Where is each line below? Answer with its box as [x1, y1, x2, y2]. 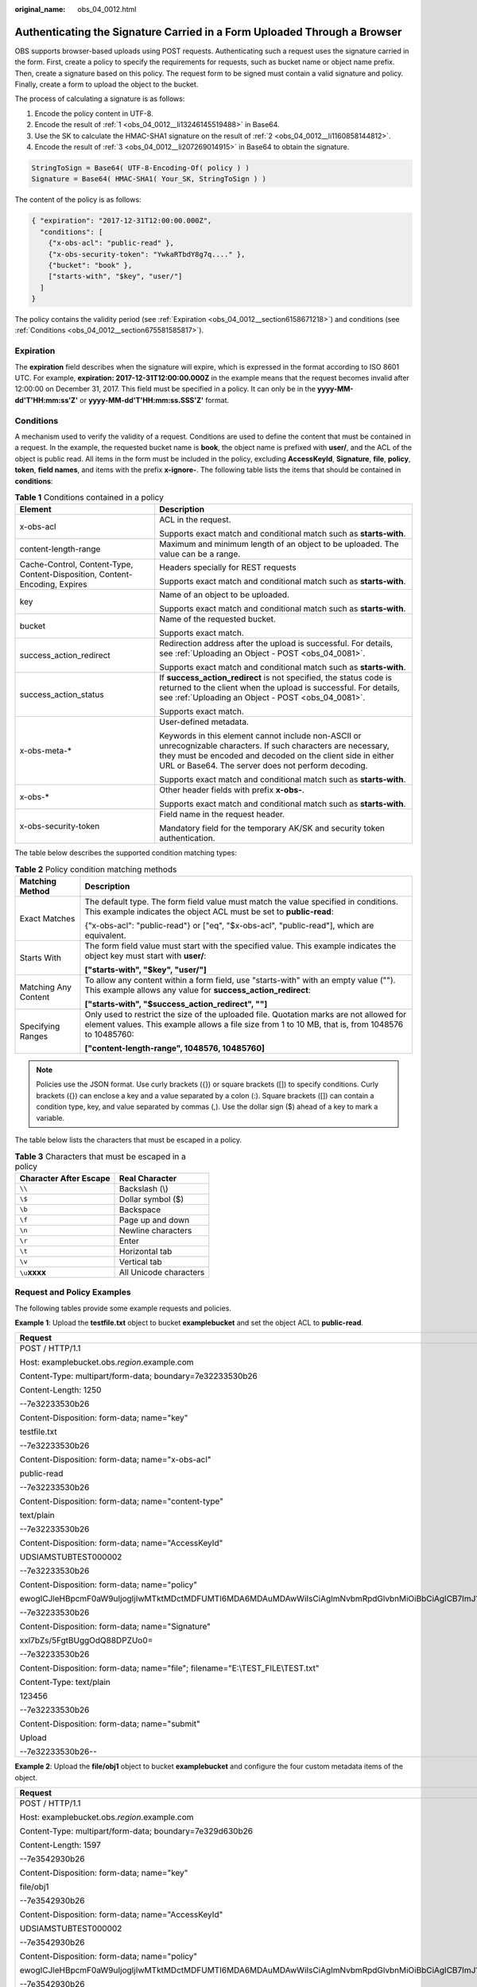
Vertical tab [119, 1256, 162, 1267]
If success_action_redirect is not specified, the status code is [159, 672, 393, 684]
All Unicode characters [119, 1266, 205, 1277]
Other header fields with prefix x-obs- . [159, 784, 305, 796]
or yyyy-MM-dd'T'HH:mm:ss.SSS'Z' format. [79, 395, 230, 405]
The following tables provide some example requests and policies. [14, 1303, 232, 1313]
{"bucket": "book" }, [48, 261, 133, 269]
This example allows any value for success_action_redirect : [84, 985, 312, 996]
